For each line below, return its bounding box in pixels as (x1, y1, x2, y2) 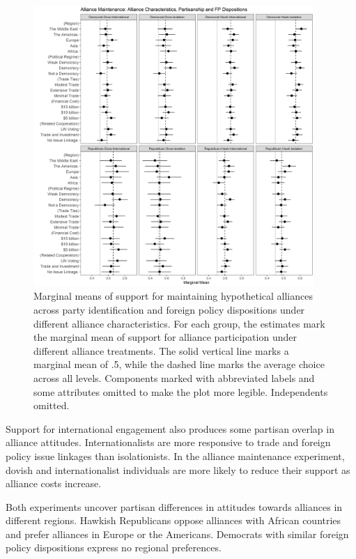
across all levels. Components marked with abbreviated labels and (33, 370, 315, 385)
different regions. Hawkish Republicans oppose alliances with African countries (6, 513, 341, 528)
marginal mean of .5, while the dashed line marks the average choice (33, 357, 325, 372)
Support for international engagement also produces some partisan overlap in (6, 421, 334, 436)
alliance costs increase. (6, 476, 102, 491)
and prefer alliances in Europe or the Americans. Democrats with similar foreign (6, 526, 349, 541)
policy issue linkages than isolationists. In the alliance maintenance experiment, (6, 448, 345, 463)
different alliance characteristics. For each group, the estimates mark (33, 316, 325, 330)
